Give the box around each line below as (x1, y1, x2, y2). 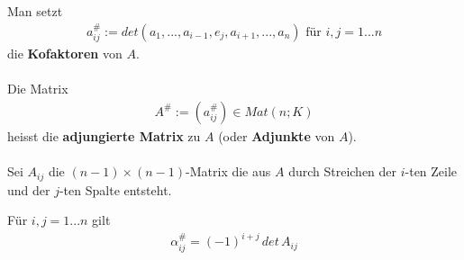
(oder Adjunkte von (218, 126, 335, 145)
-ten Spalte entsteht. (59, 180, 172, 199)
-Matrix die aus (186, 162, 271, 181)
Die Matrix (7, 79, 68, 98)
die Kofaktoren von (7, 44, 123, 63)
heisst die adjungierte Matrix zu (7, 126, 201, 145)
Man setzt (7, 2, 63, 20)
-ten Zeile (405, 162, 458, 181)
